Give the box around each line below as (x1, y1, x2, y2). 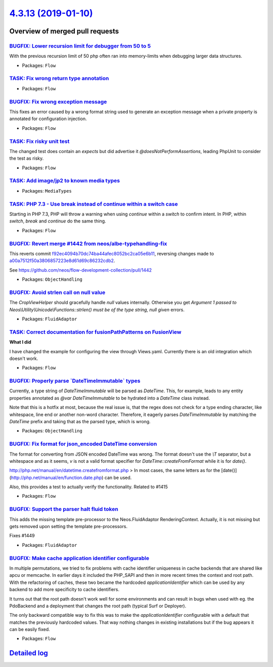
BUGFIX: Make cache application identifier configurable (9, 554, 149, 562)
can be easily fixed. (9, 626, 50, 633)
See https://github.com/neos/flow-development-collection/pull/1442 (9, 267, 152, 273)
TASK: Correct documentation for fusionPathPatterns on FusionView (9, 328, 181, 336)
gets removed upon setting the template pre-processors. (9, 524, 128, 530)
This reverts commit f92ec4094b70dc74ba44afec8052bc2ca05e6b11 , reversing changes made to (9, 250, 214, 256)
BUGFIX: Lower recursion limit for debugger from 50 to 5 (9, 42, 151, 49)
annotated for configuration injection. (9, 116, 87, 122)
